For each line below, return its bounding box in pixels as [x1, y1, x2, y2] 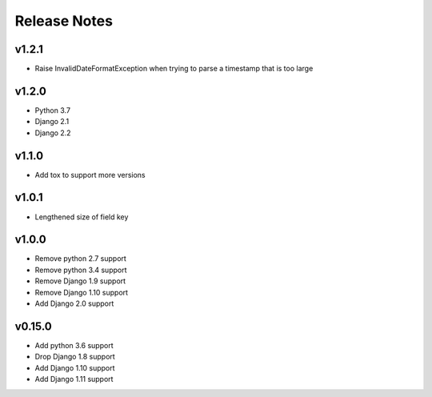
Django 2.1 [34, 117, 70, 126]
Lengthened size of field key [34, 212, 129, 222]
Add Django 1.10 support [34, 363, 115, 372]
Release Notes [14, 12, 114, 30]
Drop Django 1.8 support [34, 352, 115, 362]
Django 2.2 [34, 128, 71, 138]
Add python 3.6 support [34, 340, 114, 350]
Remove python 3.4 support [34, 265, 127, 275]
